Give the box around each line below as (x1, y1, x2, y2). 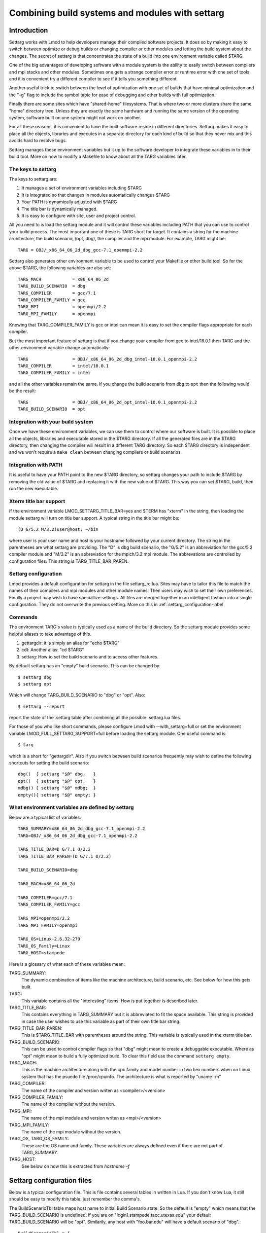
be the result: (9, 388, 36, 394)
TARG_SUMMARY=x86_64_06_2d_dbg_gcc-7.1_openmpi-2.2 (18, 826, 145, 832)
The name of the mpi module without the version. (21, 1128, 122, 1134)
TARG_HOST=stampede (18, 950, 65, 956)
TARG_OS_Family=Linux (18, 943, 70, 949)
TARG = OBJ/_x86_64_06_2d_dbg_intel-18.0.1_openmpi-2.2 (18, 356, 197, 362)
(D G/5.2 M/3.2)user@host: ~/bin (18, 527, 99, 532)
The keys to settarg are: (9, 176, 58, 182)
